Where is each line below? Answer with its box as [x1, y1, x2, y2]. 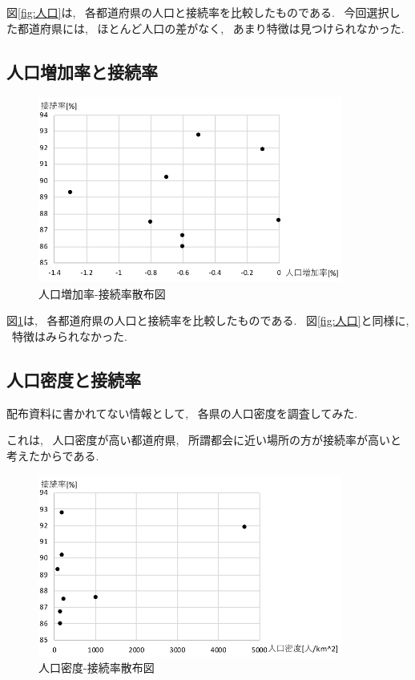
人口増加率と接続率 [6, 59, 158, 83]
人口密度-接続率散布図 [38, 659, 155, 676]
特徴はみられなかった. [11, 328, 127, 345]
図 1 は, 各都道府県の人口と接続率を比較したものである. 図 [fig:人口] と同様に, [6, 312, 409, 329]
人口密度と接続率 [6, 367, 141, 392]
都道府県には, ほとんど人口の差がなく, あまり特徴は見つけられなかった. [17, 19, 405, 36]
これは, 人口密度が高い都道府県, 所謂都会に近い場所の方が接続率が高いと [6, 431, 402, 448]
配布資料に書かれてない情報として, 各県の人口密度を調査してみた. [6, 404, 358, 421]
